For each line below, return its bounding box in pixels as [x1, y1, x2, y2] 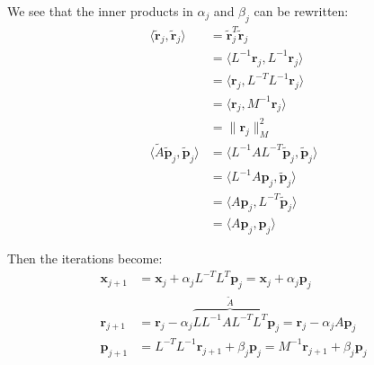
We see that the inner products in [7, 2, 193, 20]
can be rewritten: [254, 2, 349, 20]
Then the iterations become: [7, 249, 163, 268]
